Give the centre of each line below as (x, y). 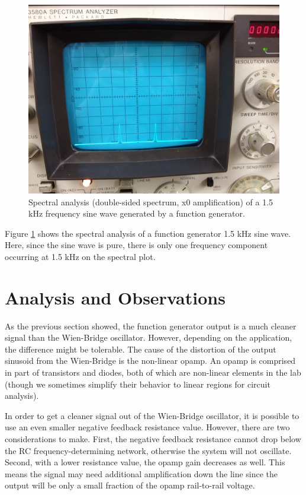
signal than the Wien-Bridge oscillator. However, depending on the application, (149, 337)
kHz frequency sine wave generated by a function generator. (137, 213)
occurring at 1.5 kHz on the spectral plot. (80, 256)
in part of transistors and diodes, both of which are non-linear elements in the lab (153, 372)
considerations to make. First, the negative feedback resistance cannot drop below (153, 439)
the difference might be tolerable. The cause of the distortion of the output (141, 349)
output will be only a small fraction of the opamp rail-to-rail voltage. (130, 485)
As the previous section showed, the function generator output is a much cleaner (151, 326)
